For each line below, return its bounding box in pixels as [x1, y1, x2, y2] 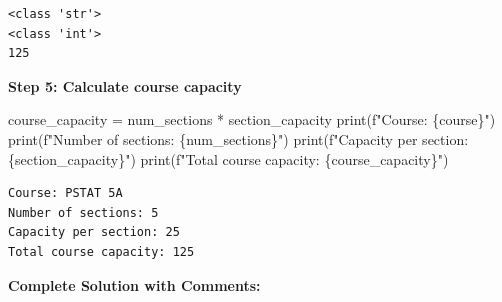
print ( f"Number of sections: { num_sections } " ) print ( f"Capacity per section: [8, 128, 469, 149]
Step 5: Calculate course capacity [8, 75, 242, 96]
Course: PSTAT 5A [8, 186, 123, 201]
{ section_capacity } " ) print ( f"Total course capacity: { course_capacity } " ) [8, 148, 449, 169]
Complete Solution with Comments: [8, 274, 261, 295]
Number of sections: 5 [8, 205, 159, 220]
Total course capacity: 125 [8, 244, 195, 259]
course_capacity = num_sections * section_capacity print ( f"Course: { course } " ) [8, 109, 496, 130]
